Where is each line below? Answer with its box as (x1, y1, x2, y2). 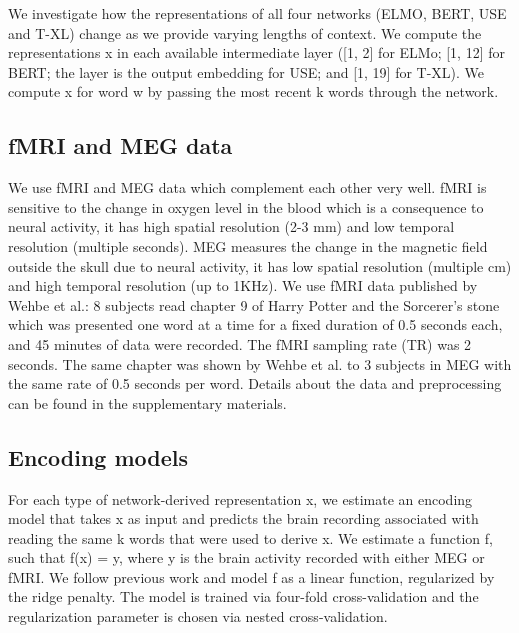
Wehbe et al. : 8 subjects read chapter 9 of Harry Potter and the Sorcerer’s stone (8, 294, 500, 315)
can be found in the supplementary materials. (8, 392, 287, 413)
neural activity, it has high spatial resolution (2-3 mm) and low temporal (8, 216, 455, 237)
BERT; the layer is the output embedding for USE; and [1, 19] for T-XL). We (8, 61, 485, 82)
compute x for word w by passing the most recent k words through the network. (8, 81, 499, 102)
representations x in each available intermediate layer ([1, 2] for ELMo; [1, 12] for (8, 42, 505, 63)
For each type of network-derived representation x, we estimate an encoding (8, 488, 473, 509)
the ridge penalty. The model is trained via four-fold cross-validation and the (8, 586, 479, 607)
